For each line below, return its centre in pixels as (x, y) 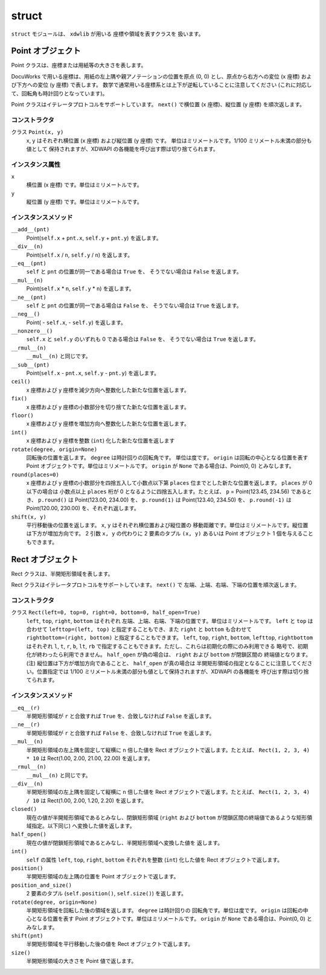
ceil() (21, 382)
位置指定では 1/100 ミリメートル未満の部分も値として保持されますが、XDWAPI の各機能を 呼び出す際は (165, 672)
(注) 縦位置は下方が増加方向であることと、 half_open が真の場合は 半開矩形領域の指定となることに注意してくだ (167, 663)
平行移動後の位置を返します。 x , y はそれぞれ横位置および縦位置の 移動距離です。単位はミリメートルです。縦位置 (167, 525)
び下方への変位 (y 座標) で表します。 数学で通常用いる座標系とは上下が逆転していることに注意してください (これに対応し (161, 85)
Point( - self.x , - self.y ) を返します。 (76, 322)
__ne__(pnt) (29, 297)
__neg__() (26, 314)
